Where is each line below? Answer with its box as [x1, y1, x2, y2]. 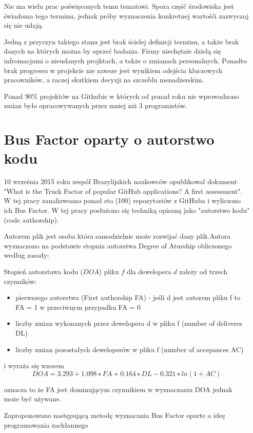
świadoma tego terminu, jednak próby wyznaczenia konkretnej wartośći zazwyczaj [4, 10, 249, 20]
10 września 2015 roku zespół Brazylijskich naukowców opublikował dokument [4, 176, 237, 187]
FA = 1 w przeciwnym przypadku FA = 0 [15, 301, 141, 312]
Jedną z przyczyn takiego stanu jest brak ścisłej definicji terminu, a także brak [4, 36, 239, 46]
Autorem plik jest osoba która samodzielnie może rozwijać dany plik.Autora [4, 231, 231, 241]
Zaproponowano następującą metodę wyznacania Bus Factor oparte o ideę [4, 410, 225, 420]
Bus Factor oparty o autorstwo [4, 129, 214, 149]
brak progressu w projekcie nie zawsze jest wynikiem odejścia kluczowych [4, 65, 223, 75]
